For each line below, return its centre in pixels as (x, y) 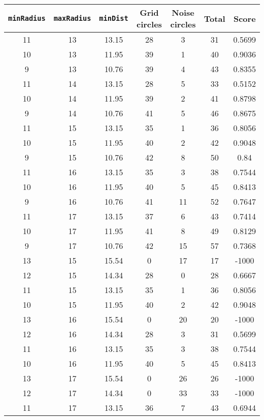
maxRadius (72, 18)
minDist (114, 18)
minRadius (27, 18)
